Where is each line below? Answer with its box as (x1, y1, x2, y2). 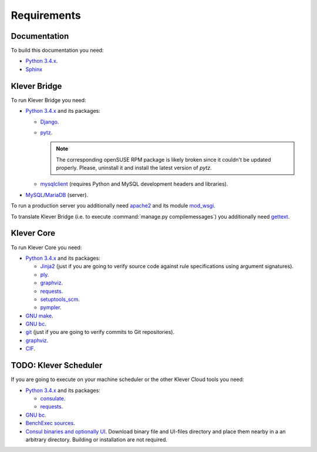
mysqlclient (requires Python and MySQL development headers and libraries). (40, 180, 228, 188)
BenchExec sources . (25, 420, 76, 427)
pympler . (40, 304, 62, 311)
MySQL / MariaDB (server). (25, 191, 88, 198)
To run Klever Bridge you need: (11, 96, 86, 103)
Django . (40, 118, 59, 125)
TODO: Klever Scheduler (11, 360, 103, 370)
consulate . (40, 394, 66, 402)
